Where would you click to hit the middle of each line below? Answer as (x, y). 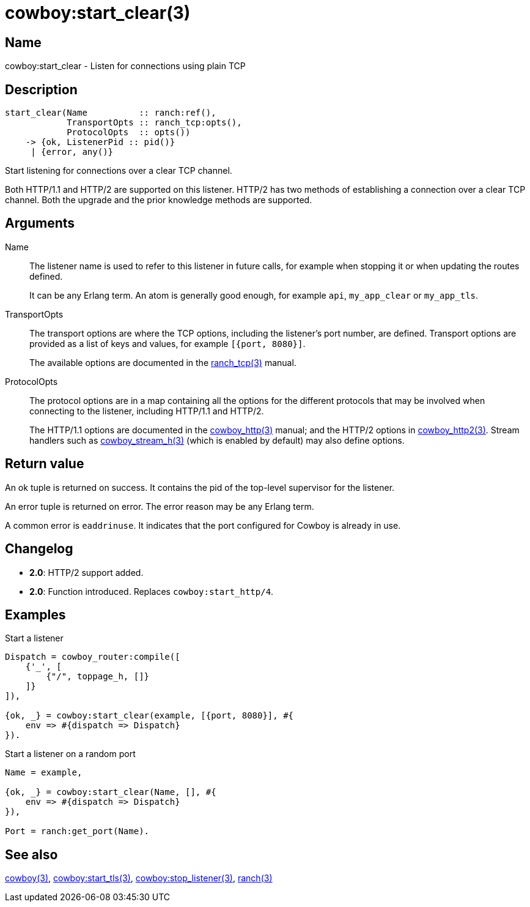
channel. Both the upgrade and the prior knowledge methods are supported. (159, 200)
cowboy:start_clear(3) (98, 13)
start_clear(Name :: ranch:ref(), (111, 113)
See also (31, 854)
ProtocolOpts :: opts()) (129, 133)
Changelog (39, 549)
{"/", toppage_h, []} (98, 677)
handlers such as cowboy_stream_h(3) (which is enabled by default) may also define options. (217, 440)
